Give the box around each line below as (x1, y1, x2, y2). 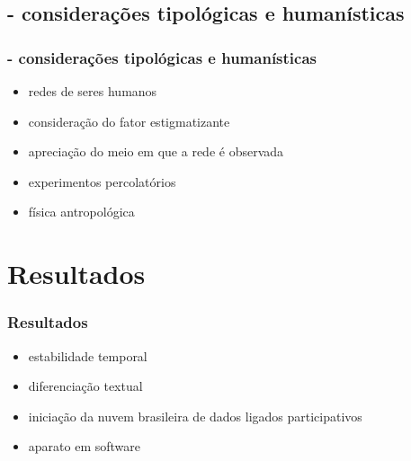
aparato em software (28, 437, 140, 456)
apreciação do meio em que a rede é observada (28, 142, 284, 161)
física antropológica (28, 202, 135, 221)
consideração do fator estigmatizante (28, 111, 230, 130)
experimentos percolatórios (28, 172, 176, 191)
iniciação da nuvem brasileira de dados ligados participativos (28, 406, 362, 425)
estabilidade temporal (28, 346, 147, 365)
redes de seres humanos (28, 82, 157, 100)
